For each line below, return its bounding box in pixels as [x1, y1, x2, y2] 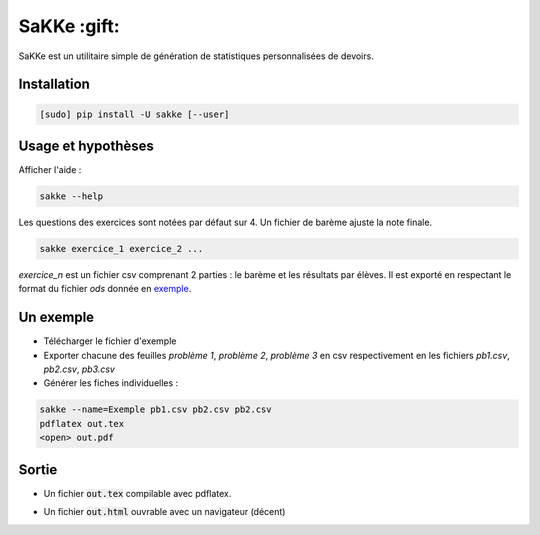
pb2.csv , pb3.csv [43, 363, 115, 375]
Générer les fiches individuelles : [43, 377, 179, 389]
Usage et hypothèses [18, 137, 155, 154]
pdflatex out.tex [39, 418, 125, 429]
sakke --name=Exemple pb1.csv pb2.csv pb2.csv [39, 404, 272, 415]
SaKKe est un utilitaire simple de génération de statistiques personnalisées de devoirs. [18, 50, 374, 62]
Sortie [18, 461, 58, 478]
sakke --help [39, 191, 104, 202]
